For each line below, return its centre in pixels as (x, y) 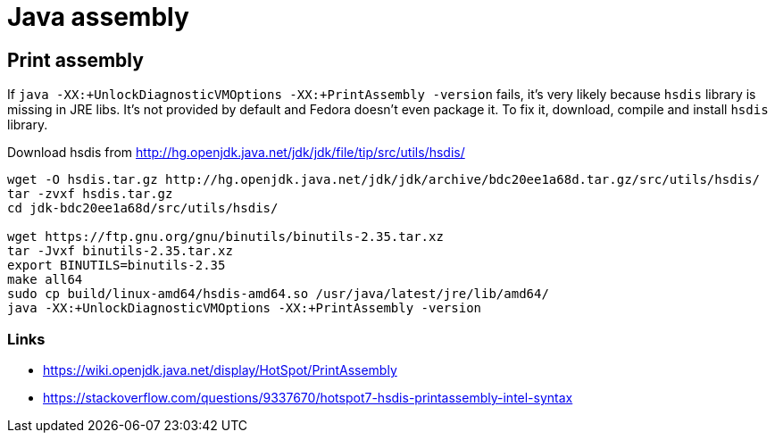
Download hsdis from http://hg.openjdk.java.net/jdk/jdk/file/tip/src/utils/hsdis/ (236, 153)
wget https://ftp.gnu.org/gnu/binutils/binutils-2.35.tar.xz (225, 237)
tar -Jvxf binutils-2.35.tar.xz (120, 251)
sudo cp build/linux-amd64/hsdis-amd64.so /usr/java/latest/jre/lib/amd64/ (278, 294)
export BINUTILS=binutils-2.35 (117, 266)
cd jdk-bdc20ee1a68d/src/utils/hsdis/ (143, 208)
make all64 (45, 280)
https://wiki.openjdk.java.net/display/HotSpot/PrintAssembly (220, 369)
